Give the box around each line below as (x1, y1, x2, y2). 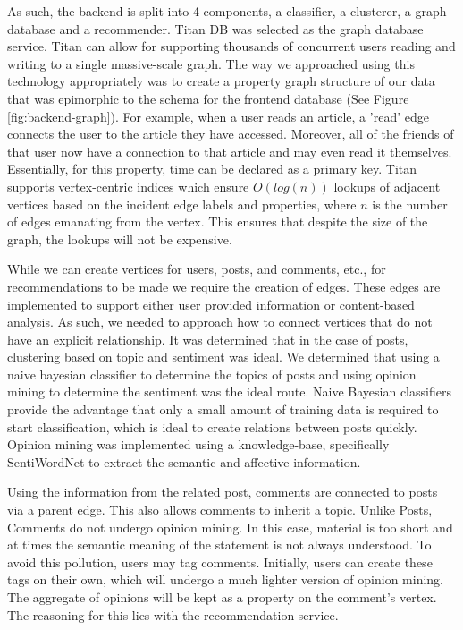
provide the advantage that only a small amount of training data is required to (7, 400, 439, 419)
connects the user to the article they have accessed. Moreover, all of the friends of (7, 124, 454, 143)
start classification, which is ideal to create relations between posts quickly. (7, 417, 417, 436)
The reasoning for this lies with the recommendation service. (7, 605, 339, 624)
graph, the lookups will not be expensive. (7, 229, 232, 248)
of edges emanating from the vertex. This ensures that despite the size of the (7, 212, 428, 231)
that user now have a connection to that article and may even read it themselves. (7, 141, 452, 160)
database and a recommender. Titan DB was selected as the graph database (7, 19, 424, 38)
